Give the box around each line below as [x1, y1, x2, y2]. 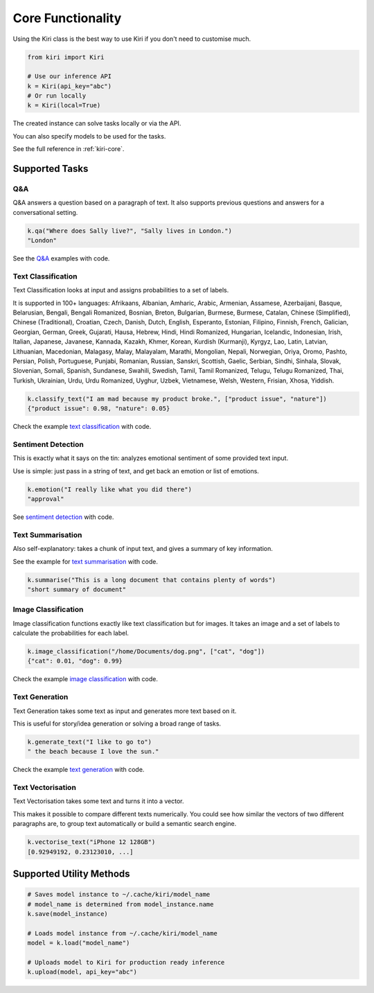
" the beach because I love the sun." [27, 748, 159, 755]
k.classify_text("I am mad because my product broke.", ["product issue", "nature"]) [27, 395, 327, 403]
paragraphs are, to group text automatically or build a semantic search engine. [12, 820, 237, 828]
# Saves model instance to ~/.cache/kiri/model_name [27, 890, 211, 899]
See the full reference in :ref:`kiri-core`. [12, 145, 125, 153]
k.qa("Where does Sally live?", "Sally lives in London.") [27, 227, 232, 235]
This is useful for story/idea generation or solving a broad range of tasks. [12, 719, 222, 728]
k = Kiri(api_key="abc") [27, 82, 112, 90]
